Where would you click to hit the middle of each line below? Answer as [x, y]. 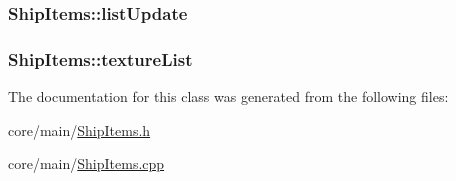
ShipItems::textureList [100, 58]
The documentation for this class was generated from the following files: [228, 96]
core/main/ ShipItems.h [79, 129]
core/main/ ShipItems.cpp [86, 163]
